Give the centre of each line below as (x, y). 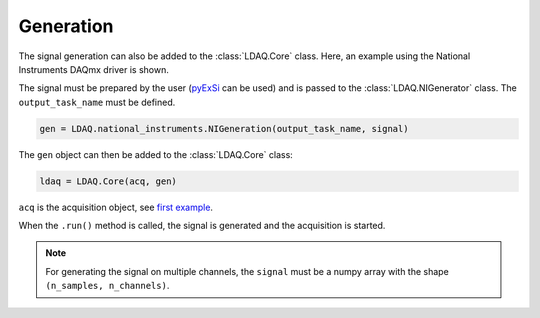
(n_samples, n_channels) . (107, 286)
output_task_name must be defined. (97, 102)
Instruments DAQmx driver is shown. (93, 69)
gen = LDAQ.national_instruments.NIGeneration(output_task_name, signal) (224, 128)
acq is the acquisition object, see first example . (116, 207)
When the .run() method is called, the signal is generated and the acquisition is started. (202, 226)
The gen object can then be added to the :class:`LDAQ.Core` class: (156, 154)
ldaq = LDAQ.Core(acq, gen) (108, 181)
